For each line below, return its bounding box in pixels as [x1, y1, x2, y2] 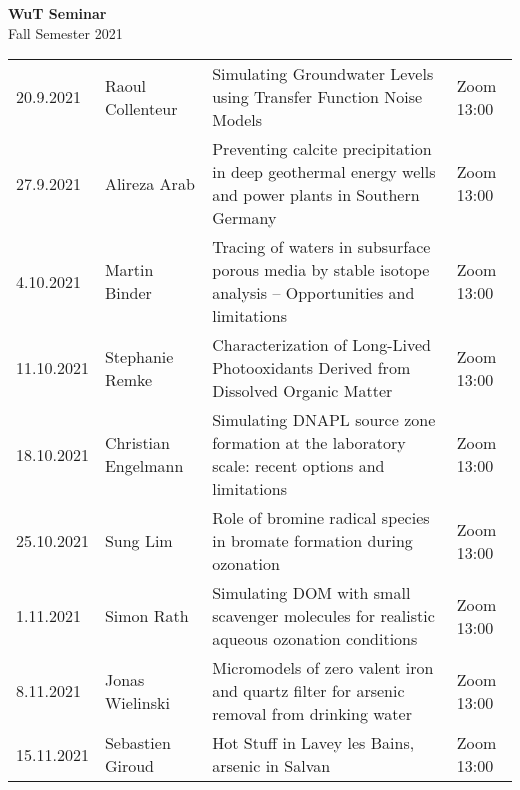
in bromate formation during [212, 529, 413, 553]
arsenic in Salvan [212, 754, 331, 778]
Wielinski [104, 690, 170, 714]
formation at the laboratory [212, 431, 406, 455]
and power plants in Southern [212, 183, 420, 207]
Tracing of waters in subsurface [212, 235, 431, 259]
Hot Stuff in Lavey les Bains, [212, 731, 415, 755]
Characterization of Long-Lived [212, 333, 431, 357]
